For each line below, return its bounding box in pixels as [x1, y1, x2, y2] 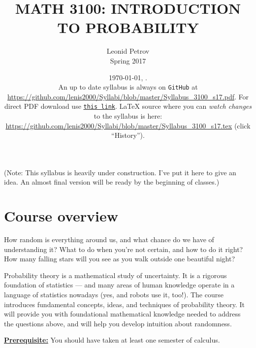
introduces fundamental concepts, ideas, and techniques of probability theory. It [4, 299, 245, 309]
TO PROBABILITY [57, 17, 199, 37]
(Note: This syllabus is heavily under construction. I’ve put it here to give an [4, 167, 236, 177]
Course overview [4, 206, 119, 226]
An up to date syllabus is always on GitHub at [58, 82, 198, 92]
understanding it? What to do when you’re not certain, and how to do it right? [4, 244, 243, 254]
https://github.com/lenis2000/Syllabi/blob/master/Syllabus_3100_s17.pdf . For [7, 91, 249, 101]
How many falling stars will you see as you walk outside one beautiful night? [4, 253, 235, 264]
